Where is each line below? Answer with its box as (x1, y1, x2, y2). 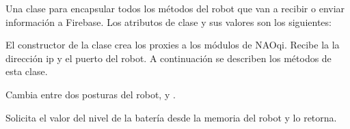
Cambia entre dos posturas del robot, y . (5, 87, 176, 101)
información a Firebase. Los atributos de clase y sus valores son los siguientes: (5, 14, 332, 29)
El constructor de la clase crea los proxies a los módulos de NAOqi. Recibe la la (5, 38, 340, 52)
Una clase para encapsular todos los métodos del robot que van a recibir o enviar (5, 1, 345, 15)
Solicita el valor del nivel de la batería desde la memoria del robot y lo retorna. (5, 110, 337, 124)
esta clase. (5, 64, 48, 78)
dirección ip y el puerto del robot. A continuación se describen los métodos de (5, 51, 332, 65)
